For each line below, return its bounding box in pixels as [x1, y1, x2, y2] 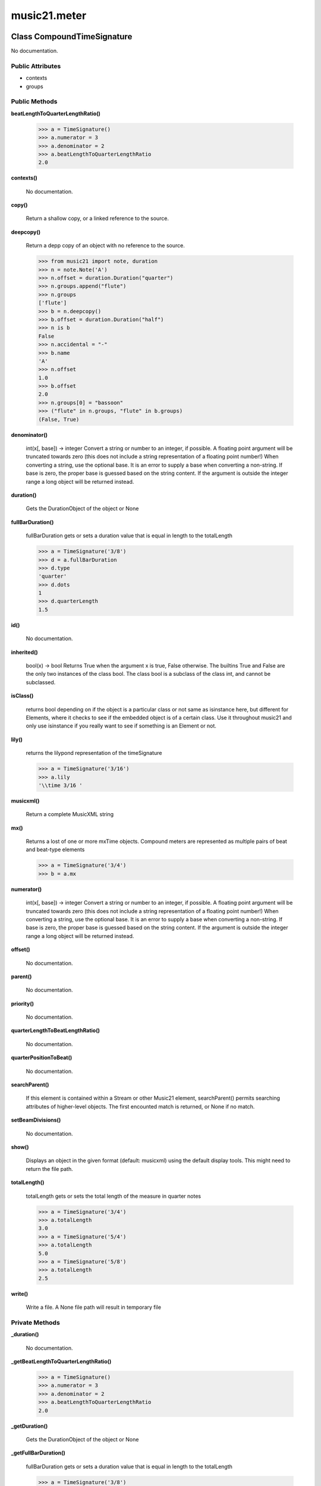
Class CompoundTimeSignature [11, 32, 133, 42]
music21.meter [11, 9, 87, 22]
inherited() [11, 648, 38, 656]
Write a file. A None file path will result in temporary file [26, 1304, 162, 1311]
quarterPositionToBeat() [11, 1054, 73, 1061]
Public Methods [11, 97, 58, 106]
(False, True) [38, 416, 80, 423]
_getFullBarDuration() [11, 1449, 65, 1456]
